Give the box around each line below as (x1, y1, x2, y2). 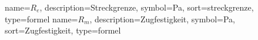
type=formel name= (5, 12, 78, 25)
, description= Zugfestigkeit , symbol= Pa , (89, 12, 236, 25)
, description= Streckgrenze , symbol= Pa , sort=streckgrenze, (39, 1, 254, 13)
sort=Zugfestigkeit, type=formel (5, 24, 121, 36)
